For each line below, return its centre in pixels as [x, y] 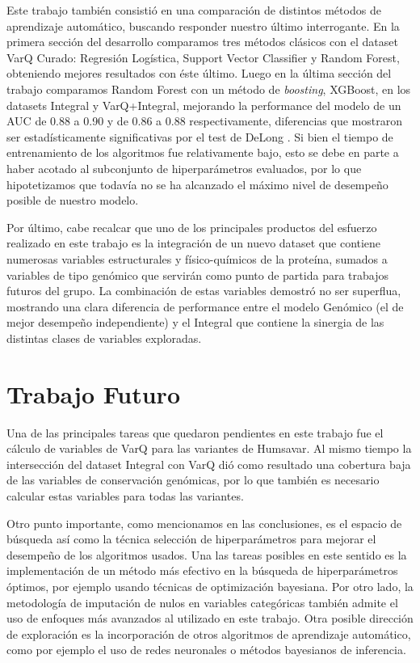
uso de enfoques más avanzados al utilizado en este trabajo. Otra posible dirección [210, 618]
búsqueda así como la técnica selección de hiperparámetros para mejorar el [191, 539]
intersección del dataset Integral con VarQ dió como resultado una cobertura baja [209, 464]
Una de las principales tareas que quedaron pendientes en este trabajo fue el [195, 432]
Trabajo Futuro [93, 393]
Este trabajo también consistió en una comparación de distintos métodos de [194, 10]
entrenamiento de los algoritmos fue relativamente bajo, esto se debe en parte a [203, 152]
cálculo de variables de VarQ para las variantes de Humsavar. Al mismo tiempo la [209, 448]
